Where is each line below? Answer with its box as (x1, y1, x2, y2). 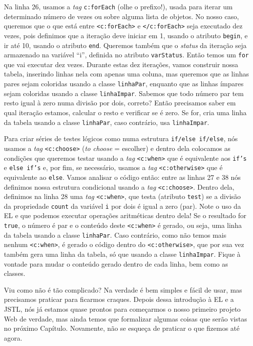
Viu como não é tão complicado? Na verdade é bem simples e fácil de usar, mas (4, 284, 242, 295)
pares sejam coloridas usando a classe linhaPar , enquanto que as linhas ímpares (4, 78, 244, 89)
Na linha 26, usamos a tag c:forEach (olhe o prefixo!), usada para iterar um (4, 1, 233, 11)
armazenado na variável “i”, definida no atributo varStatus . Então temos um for (4, 49, 249, 60)
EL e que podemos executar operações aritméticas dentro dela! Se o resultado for (4, 210, 247, 221)
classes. (4, 268, 25, 278)
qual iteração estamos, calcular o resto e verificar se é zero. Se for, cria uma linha (4, 107, 247, 117)
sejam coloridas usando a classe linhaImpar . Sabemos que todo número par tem (4, 88, 244, 98)
